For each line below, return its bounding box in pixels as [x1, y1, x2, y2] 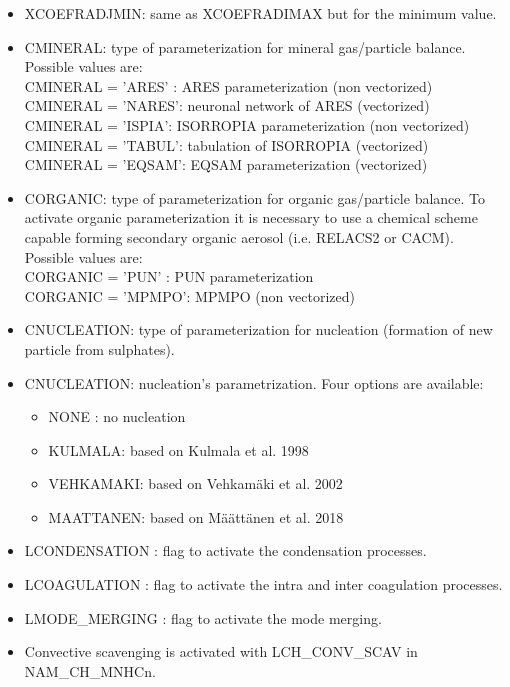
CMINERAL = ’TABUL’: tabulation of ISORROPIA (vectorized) [24, 134, 429, 155]
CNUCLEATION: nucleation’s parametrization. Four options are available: [24, 372, 484, 393]
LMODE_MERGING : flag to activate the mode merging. [24, 607, 382, 628]
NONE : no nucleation [48, 406, 186, 427]
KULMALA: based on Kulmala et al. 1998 [48, 439, 309, 460]
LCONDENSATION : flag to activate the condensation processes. [24, 540, 427, 561]
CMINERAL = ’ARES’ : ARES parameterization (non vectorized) [24, 75, 433, 96]
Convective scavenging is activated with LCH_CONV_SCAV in [24, 641, 418, 662]
